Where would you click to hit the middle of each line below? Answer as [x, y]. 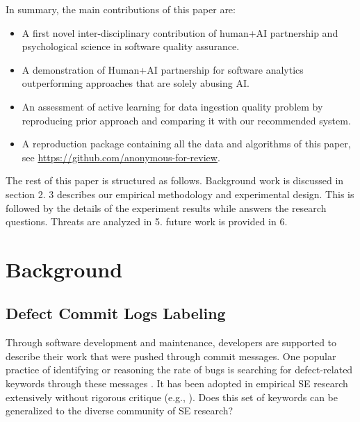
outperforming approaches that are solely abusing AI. [136, 83]
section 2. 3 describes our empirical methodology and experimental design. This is [180, 194]
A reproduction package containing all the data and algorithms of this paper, [186, 144]
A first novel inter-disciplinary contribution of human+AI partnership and [180, 32]
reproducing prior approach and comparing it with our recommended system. [186, 120]
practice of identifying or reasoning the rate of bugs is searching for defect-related [179, 370]
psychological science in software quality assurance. [131, 46]
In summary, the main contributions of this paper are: [121, 9]
